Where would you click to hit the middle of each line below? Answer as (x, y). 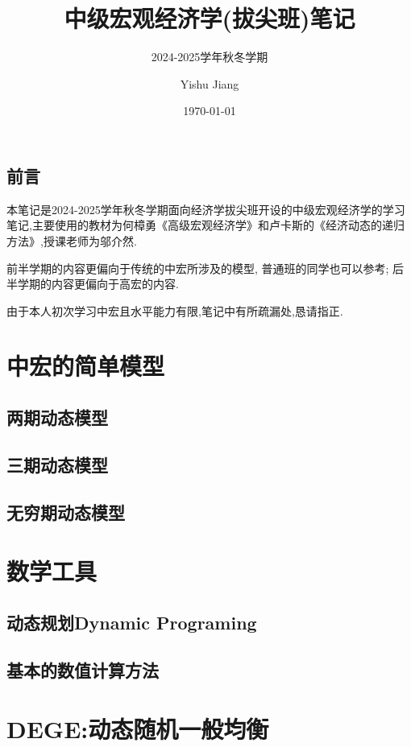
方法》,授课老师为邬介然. (72, 240)
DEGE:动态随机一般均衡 (138, 729)
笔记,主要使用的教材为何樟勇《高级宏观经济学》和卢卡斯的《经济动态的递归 (205, 225)
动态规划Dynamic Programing (132, 622)
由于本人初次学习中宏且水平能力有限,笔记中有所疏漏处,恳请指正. (175, 310)
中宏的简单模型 (86, 366)
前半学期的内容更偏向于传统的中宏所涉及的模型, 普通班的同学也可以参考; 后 (205, 268)
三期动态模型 (57, 464)
